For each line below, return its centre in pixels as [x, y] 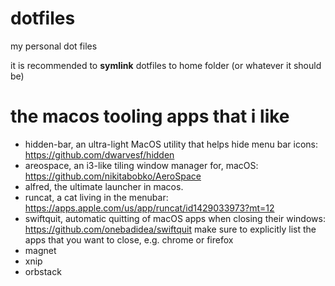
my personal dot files [54, 46]
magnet [40, 250]
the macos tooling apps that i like [150, 116]
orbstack [43, 271]
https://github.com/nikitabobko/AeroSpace [113, 176]
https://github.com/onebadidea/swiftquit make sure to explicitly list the [170, 229]
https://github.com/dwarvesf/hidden [99, 154]
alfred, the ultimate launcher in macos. [104, 186]
